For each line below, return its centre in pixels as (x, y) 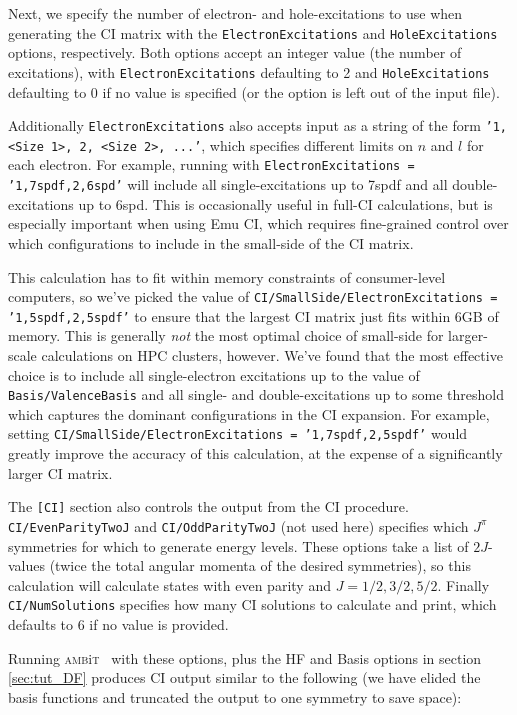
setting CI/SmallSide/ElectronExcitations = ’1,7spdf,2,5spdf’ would (238, 433)
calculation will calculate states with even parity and (169, 584)
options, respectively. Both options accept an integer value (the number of (235, 52)
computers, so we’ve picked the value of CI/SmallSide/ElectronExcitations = (253, 296)
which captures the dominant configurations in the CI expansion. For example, (249, 413)
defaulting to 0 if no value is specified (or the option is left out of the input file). (254, 91)
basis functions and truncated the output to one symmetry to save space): (235, 696)
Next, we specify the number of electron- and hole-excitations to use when (235, 13)
